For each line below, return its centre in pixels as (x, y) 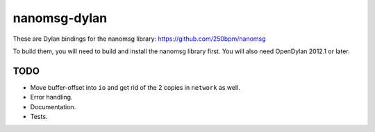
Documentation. (53, 106)
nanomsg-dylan (60, 18)
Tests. (39, 117)
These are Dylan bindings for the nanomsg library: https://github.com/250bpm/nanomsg (140, 39)
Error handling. (51, 97)
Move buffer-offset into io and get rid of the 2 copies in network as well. (135, 87)
